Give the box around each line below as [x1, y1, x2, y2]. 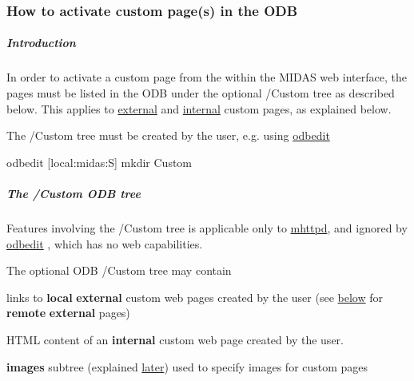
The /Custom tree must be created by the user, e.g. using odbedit [6, 127, 330, 144]
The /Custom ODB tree [6, 185, 141, 201]
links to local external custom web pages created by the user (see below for [6, 288, 383, 305]
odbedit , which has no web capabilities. [6, 235, 203, 252]
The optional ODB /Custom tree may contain [6, 262, 232, 279]
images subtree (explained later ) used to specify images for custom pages [6, 358, 368, 375]
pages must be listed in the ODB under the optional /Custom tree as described [6, 85, 395, 101]
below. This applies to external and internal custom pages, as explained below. [6, 100, 392, 117]
